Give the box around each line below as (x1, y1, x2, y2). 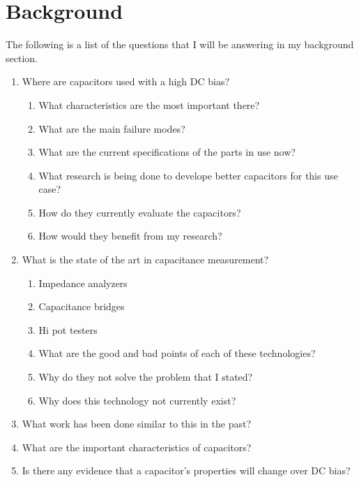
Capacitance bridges (38, 299, 125, 314)
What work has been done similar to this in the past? (22, 416, 252, 431)
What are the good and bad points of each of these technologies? (38, 346, 316, 360)
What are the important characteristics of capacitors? (22, 439, 252, 454)
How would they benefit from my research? (38, 228, 222, 243)
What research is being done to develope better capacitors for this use (38, 168, 338, 182)
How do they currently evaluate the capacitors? (38, 205, 241, 219)
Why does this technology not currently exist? (38, 393, 236, 407)
